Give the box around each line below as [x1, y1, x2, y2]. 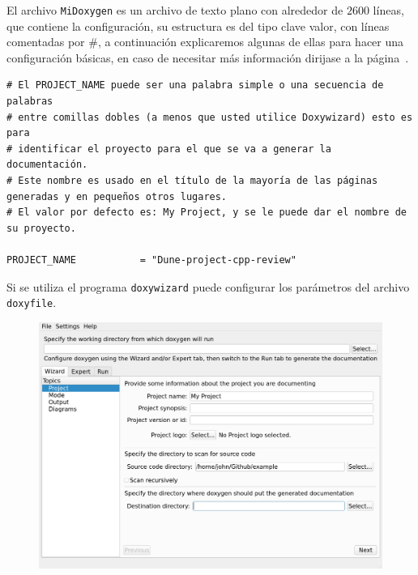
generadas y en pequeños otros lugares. [6, 190, 228, 202]
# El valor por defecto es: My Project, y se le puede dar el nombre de [6, 207, 407, 219]
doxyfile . [6, 294, 57, 311]
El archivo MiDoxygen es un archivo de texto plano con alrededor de [6, 2, 343, 18]
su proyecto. [6, 222, 76, 234]
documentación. [6, 159, 88, 171]
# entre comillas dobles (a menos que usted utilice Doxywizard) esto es [6, 111, 413, 123]
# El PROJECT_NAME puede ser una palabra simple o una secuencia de [6, 79, 384, 92]
